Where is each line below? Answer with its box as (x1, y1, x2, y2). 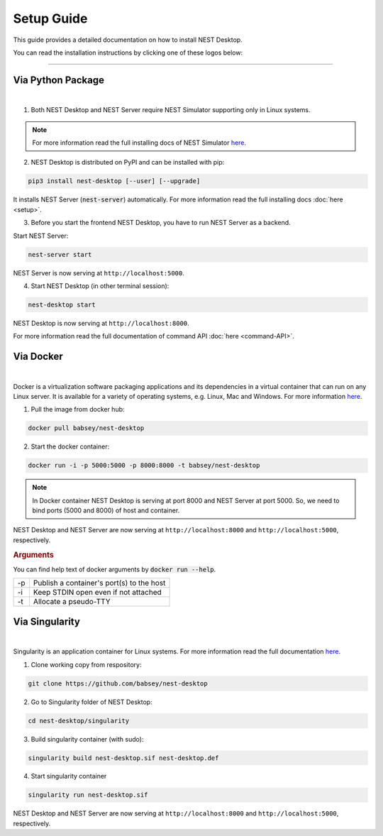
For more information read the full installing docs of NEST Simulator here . (32, 138, 247, 147)
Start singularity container (30, 772, 107, 781)
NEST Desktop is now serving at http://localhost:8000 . (13, 319, 189, 327)
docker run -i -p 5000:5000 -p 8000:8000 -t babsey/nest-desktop (28, 461, 260, 470)
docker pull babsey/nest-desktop (28, 424, 145, 432)
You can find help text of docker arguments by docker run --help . (13, 565, 216, 573)
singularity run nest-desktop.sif (28, 791, 148, 799)
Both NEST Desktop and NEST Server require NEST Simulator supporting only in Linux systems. (30, 106, 311, 114)
